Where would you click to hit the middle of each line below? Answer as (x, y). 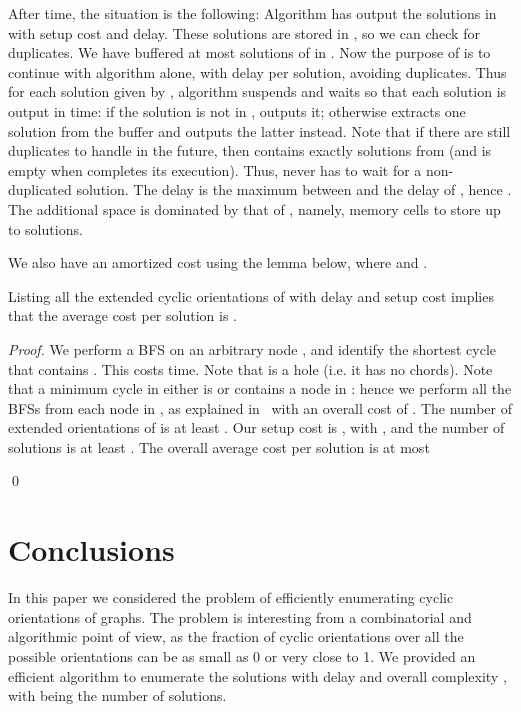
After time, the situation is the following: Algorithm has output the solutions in (252, 13)
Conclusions (91, 549)
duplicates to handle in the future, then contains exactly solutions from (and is (250, 150)
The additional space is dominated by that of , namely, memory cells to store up (254, 208)
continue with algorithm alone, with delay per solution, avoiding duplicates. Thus (257, 71)
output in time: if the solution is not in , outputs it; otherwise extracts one (237, 110)
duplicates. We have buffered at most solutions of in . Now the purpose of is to (249, 52)
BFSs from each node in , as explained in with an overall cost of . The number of (260, 407)
